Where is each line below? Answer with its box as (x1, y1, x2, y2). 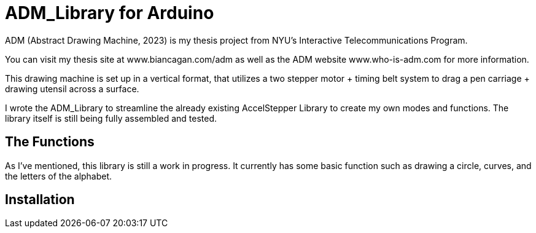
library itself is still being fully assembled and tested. (5, 113, 217, 124)
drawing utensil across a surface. (5, 83, 139, 94)
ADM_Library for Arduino (5, 2, 214, 23)
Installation (5, 192, 75, 208)
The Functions (5, 134, 95, 150)
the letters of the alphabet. (5, 170, 112, 181)
